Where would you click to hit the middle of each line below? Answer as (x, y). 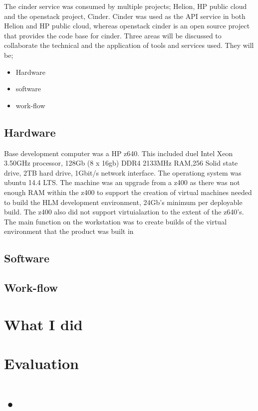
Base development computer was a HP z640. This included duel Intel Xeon (119, 153)
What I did (43, 324)
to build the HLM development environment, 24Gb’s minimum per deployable (123, 202)
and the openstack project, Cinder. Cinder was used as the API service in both (125, 16)
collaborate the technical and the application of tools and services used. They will (129, 45)
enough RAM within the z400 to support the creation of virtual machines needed (128, 192)
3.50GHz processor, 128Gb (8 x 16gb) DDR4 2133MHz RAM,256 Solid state (121, 163)
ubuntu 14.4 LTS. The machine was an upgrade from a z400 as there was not (122, 182)
